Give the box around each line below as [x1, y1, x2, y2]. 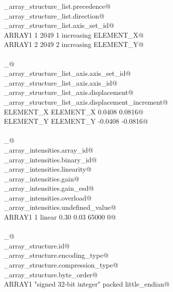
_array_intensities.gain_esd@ [4, 183, 94, 193]
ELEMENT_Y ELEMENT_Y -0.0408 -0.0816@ [4, 116, 148, 126]
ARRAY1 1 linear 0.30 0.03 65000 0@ [4, 212, 116, 222]
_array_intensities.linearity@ [4, 164, 92, 174]
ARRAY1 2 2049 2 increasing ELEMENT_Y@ [4, 39, 144, 49]
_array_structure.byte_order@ [4, 269, 98, 279]
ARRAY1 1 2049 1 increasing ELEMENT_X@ [4, 29, 144, 40]
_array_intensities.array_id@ [4, 144, 94, 155]
